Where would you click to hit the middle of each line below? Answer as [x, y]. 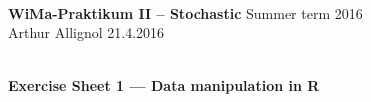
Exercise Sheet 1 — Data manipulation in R [164, 85]
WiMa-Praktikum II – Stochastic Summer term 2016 [185, 12]
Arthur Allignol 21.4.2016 [86, 32]
